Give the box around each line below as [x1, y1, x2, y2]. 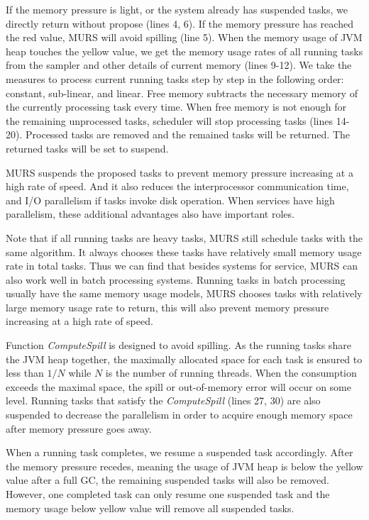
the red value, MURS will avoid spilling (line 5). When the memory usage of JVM [6, 30, 363, 45]
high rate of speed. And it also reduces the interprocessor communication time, [6, 179, 349, 194]
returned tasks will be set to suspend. [6, 140, 169, 155]
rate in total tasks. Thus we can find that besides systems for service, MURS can [6, 258, 358, 273]
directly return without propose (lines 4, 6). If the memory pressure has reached [6, 16, 353, 31]
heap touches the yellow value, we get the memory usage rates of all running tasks [6, 43, 363, 58]
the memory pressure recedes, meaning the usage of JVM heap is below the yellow [6, 458, 363, 473]
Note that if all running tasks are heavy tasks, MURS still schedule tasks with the [6, 230, 363, 245]
